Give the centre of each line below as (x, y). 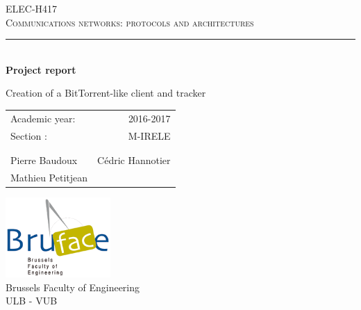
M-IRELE (149, 135)
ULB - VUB (32, 301)
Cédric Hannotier (134, 160)
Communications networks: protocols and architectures (130, 22)
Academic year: (43, 118)
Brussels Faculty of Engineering (73, 287)
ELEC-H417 (32, 8)
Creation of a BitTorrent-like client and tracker (106, 93)
